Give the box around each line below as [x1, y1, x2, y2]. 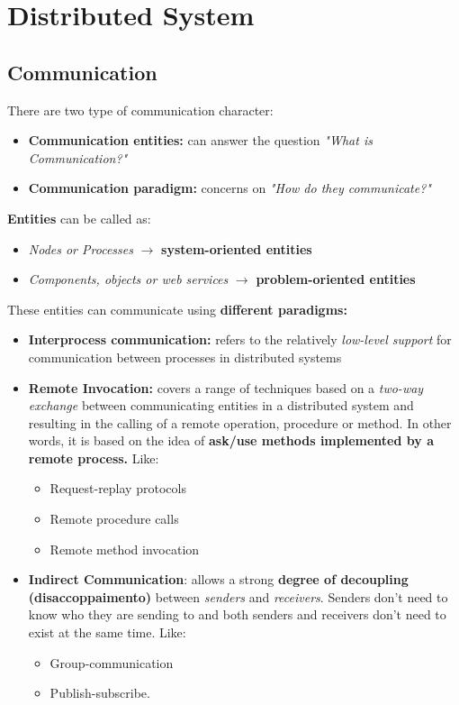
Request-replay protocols [49, 479, 186, 498]
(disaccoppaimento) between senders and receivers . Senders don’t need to [28, 587, 448, 606]
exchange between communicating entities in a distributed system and [28, 396, 414, 415]
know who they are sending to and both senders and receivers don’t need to [28, 605, 446, 624]
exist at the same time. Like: [28, 623, 186, 642]
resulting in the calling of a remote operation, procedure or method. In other [28, 413, 452, 432]
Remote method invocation [49, 539, 200, 558]
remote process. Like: [28, 448, 159, 467]
